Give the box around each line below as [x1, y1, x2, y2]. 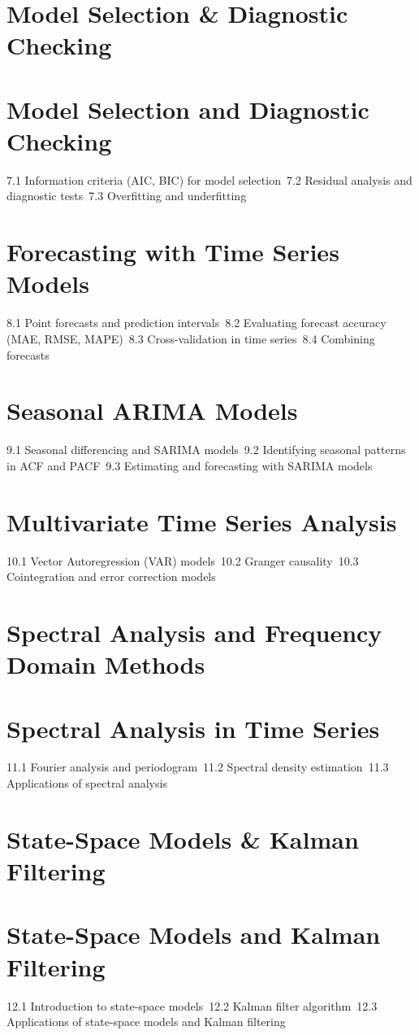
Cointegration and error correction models [6, 568, 216, 585]
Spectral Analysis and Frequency [6, 615, 382, 649]
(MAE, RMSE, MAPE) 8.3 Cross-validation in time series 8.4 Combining [6, 330, 375, 347]
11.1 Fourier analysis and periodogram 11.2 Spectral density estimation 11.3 [6, 758, 389, 775]
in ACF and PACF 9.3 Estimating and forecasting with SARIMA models [6, 456, 373, 474]
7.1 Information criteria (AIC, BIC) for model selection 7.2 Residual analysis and [6, 171, 413, 188]
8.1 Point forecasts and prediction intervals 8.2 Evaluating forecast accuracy [6, 314, 387, 331]
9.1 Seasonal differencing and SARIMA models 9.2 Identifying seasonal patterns [6, 441, 406, 458]
